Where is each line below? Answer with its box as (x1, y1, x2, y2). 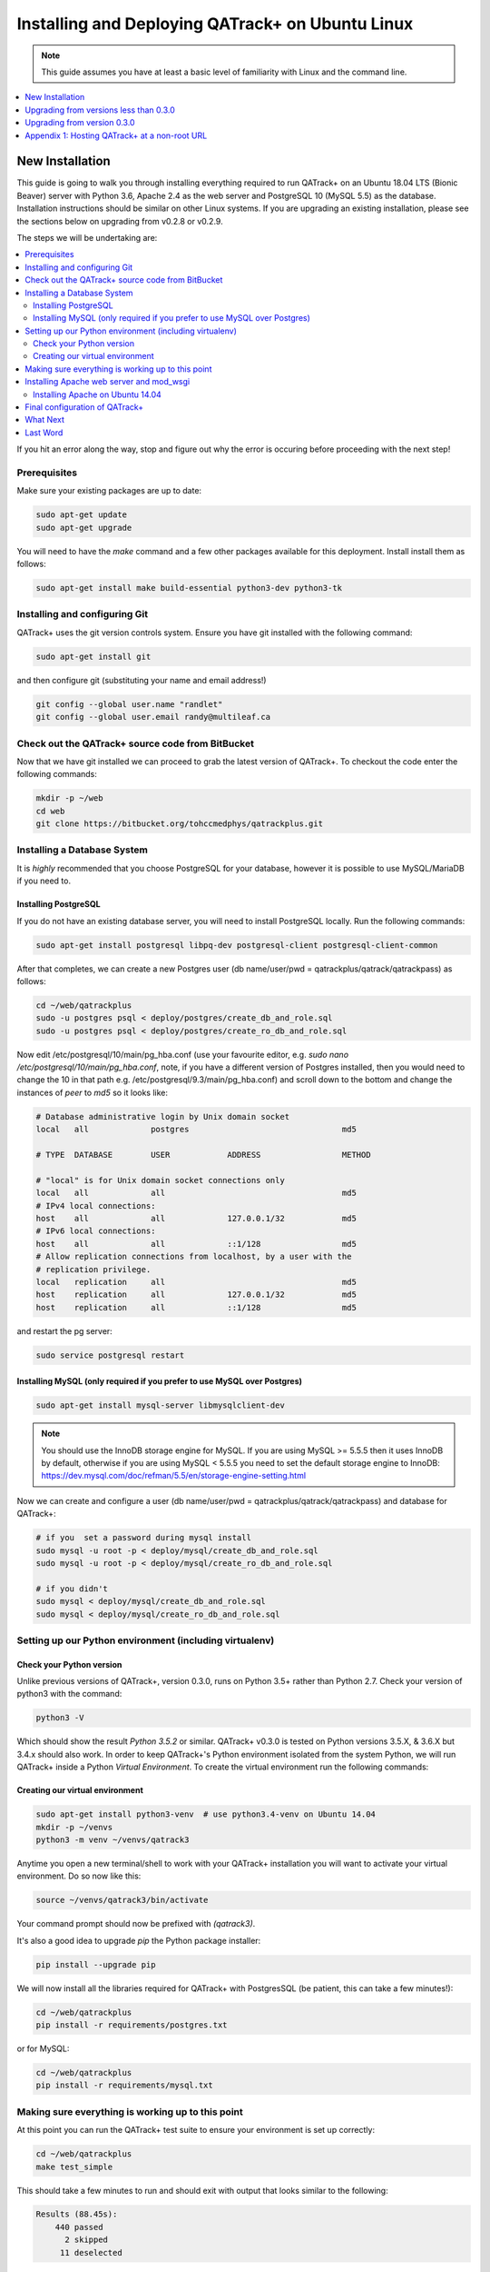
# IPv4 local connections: (35, 1201, 156, 1211)
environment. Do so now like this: (16, 1870, 142, 1881)
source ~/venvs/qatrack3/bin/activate (35, 1895, 209, 1906)
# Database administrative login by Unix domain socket (35, 1111, 290, 1121)
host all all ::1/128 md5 (35, 1239, 358, 1249)
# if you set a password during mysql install (35, 1532, 251, 1543)
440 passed (54, 2222, 103, 2232)
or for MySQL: (16, 2043, 70, 2054)
